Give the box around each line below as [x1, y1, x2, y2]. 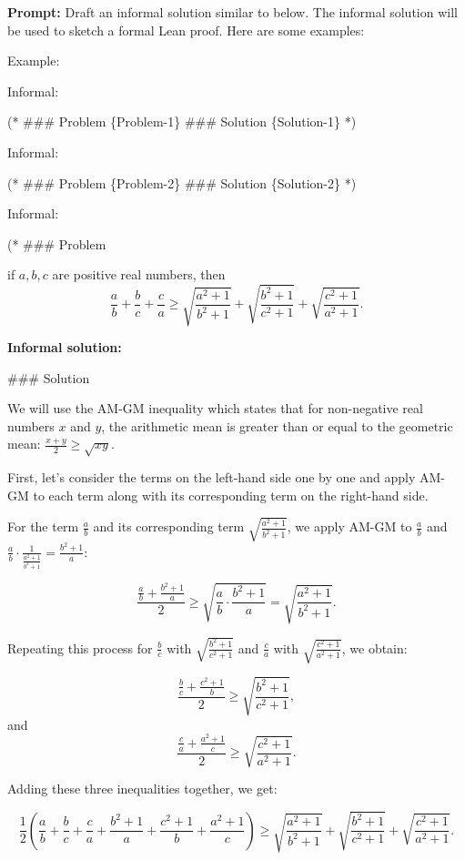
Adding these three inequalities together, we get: [7, 779, 278, 798]
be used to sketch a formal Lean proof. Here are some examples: [7, 20, 365, 39]
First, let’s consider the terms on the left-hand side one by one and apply [7, 468, 416, 487]
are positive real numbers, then [52, 265, 226, 284]
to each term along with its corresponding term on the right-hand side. [33, 485, 429, 504]
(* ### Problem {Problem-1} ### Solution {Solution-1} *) [7, 112, 357, 131]
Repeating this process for [7, 638, 153, 657]
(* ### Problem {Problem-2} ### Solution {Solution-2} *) [7, 173, 357, 192]
